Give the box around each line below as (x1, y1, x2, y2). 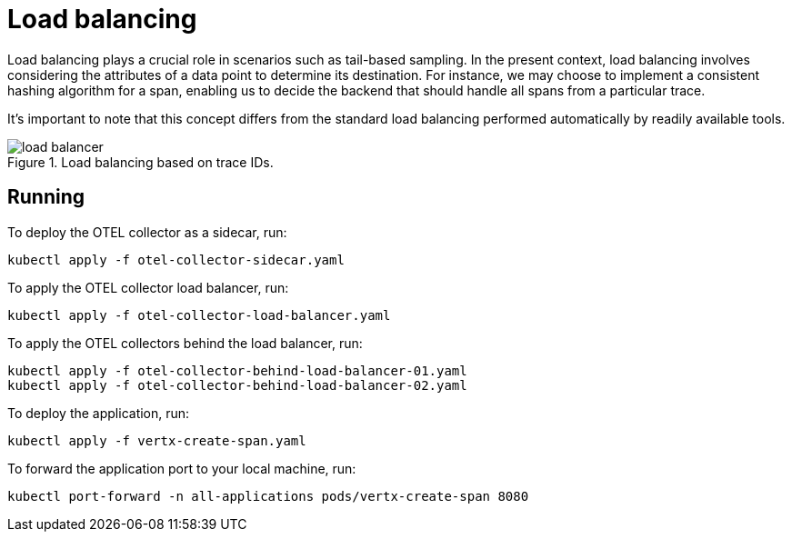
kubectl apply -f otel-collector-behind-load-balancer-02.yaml (7, 377, 467, 393)
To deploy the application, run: (7, 404, 190, 421)
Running (7, 185, 85, 209)
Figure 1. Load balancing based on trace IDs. (7, 154, 274, 170)
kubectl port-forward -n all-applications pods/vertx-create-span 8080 (7, 488, 529, 504)
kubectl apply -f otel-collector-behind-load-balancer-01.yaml (7, 363, 467, 378)
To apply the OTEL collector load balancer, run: (7, 279, 289, 295)
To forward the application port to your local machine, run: (7, 460, 356, 476)
